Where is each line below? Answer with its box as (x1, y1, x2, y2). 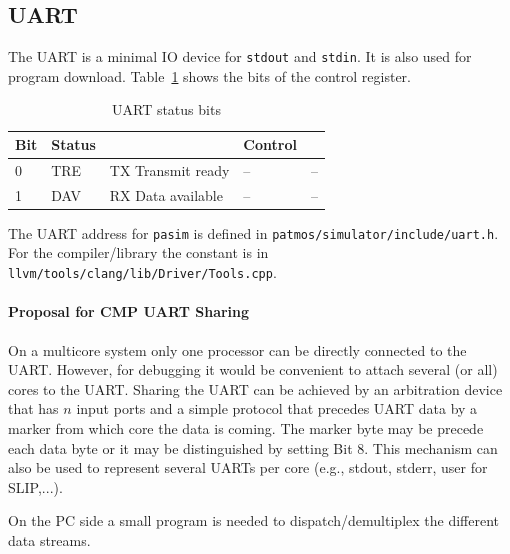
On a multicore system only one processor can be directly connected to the (8, 339, 467, 360)
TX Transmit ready (109, 159, 230, 180)
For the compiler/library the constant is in (8, 242, 269, 263)
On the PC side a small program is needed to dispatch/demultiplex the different (8, 510, 499, 531)
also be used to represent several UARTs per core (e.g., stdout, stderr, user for (8, 457, 488, 478)
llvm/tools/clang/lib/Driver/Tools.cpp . (8, 262, 277, 283)
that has (8, 398, 59, 419)
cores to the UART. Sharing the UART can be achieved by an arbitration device (8, 378, 503, 399)
